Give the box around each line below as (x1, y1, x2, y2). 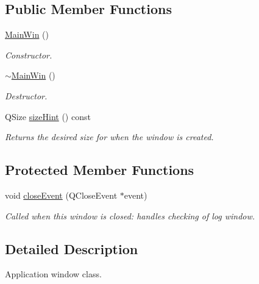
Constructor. (5, 48, 52, 61)
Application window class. (5, 268, 102, 280)
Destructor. (5, 89, 48, 102)
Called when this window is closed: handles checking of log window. (5, 209, 255, 222)
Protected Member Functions (5, 160, 194, 179)
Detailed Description (5, 239, 138, 258)
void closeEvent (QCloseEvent (5, 188, 118, 201)
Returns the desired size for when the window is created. (5, 130, 214, 143)
